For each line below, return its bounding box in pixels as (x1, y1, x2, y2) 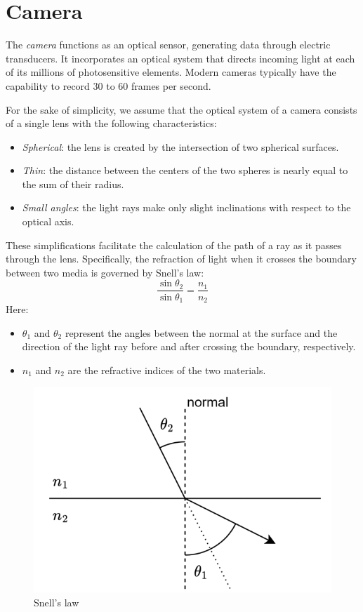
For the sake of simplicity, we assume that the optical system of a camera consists (6, 102, 357, 117)
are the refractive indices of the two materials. (67, 362, 266, 377)
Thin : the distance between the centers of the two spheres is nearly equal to (22, 163, 348, 178)
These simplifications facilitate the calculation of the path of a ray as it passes (6, 237, 342, 252)
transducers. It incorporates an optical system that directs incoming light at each (6, 51, 355, 65)
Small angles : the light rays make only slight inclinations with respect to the (22, 200, 351, 215)
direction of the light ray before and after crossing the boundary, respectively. (22, 339, 356, 354)
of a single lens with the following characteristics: (6, 116, 217, 131)
